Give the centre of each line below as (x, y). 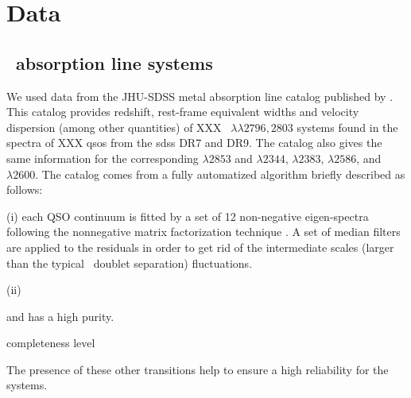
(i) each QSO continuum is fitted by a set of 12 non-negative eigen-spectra (188, 216)
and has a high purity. (60, 316)
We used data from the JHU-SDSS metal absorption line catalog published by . (200, 96)
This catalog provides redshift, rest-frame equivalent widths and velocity (183, 112)
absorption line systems (114, 62)
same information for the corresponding (103, 158)
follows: (25, 189)
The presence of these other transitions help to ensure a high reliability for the (198, 369)
